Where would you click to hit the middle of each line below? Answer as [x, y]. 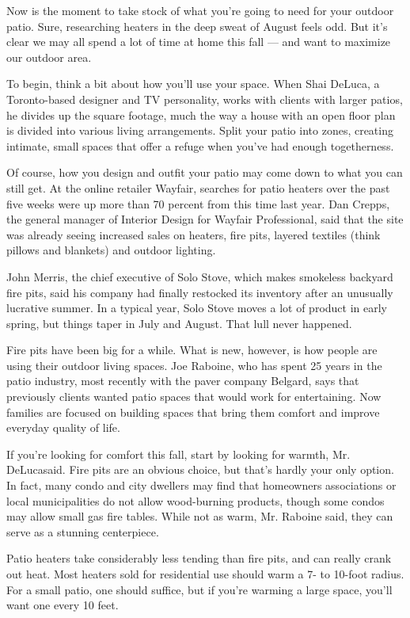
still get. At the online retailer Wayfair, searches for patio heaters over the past [198, 187]
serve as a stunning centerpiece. [83, 531]
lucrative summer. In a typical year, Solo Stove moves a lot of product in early [197, 308]
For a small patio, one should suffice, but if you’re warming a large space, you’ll [199, 589]
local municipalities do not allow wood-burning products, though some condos [196, 500]
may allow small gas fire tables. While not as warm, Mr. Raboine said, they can [200, 516]
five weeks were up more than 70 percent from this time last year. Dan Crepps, [198, 203]
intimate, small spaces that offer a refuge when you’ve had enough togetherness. [200, 145]
